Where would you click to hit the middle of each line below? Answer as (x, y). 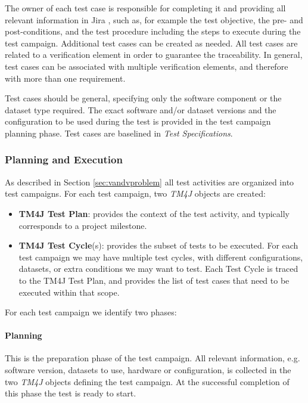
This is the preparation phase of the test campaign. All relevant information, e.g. (153, 358)
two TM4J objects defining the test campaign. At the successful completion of (147, 381)
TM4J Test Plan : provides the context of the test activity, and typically (154, 213)
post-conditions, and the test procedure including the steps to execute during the (153, 31)
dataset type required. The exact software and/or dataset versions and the (141, 109)
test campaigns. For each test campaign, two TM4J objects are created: (135, 193)
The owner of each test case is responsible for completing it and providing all (145, 8)
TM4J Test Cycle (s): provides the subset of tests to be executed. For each (158, 245)
